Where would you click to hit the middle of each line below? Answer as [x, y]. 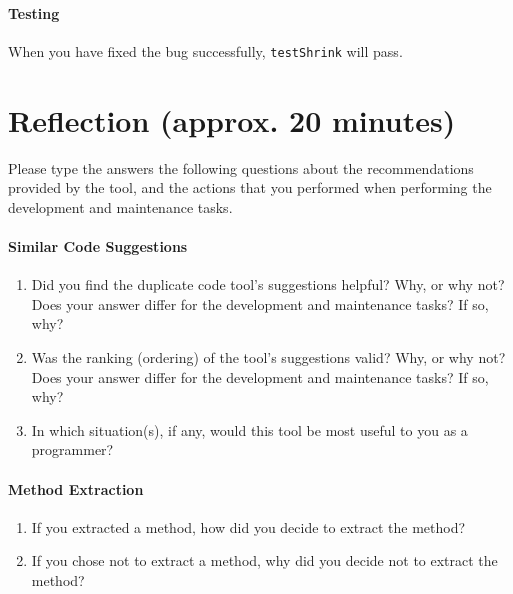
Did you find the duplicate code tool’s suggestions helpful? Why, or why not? [268, 284]
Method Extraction [76, 488]
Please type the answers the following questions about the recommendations [241, 167]
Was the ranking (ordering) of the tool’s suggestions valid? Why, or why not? [268, 356]
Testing [34, 12]
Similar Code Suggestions [98, 245]
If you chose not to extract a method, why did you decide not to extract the [264, 560]
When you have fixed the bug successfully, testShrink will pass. [205, 50]
